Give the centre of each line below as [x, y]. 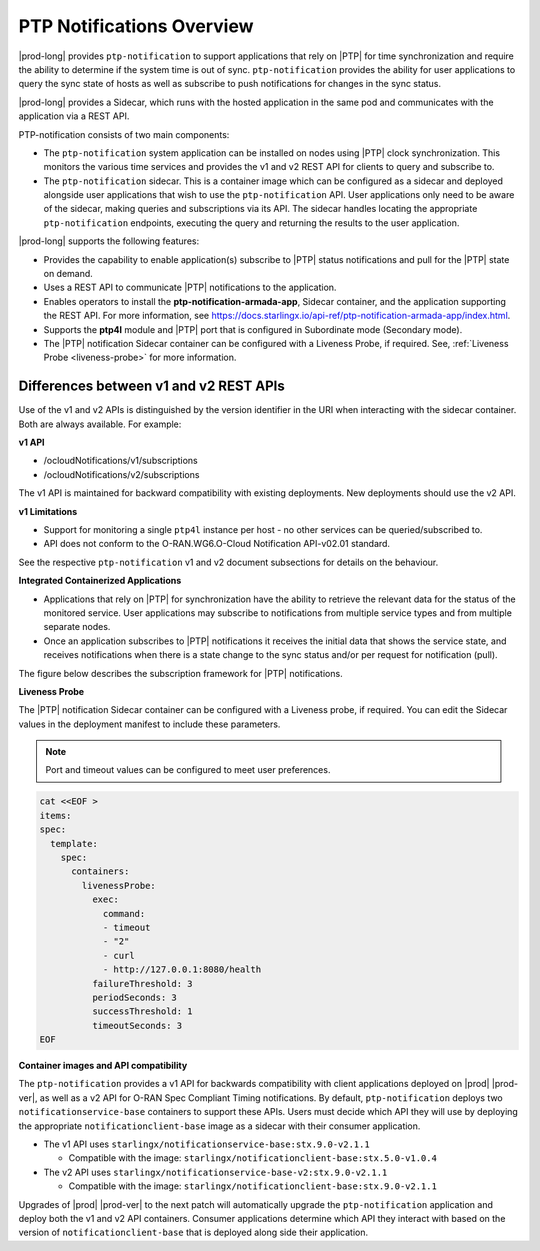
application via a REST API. [74, 116]
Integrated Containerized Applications [100, 581]
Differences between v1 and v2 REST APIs [151, 386]
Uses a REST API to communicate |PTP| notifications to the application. [190, 287]
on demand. [68, 274]
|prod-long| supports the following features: [109, 241]
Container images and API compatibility [103, 1066]
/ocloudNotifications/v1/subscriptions [121, 461]
